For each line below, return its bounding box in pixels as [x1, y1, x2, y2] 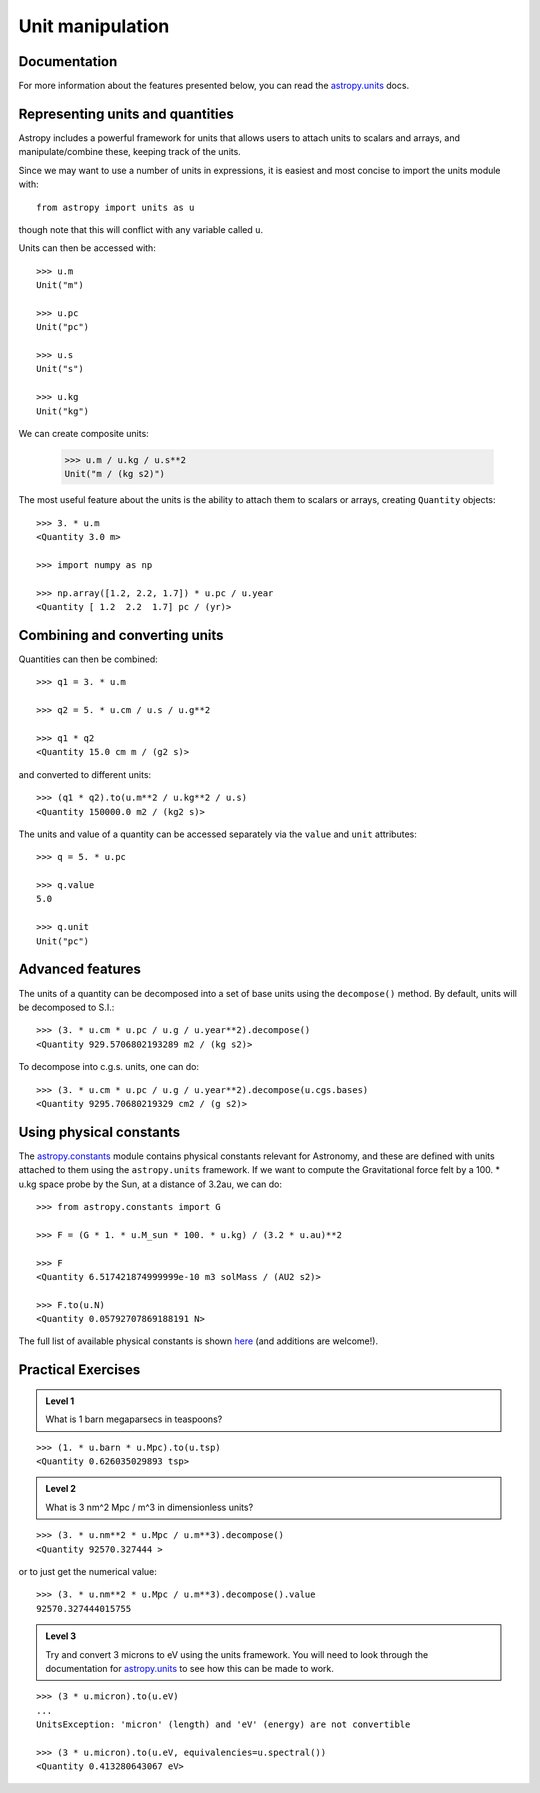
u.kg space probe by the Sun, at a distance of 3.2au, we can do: [18, 1178, 282, 1190]
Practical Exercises [18, 1361, 141, 1379]
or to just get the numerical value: [18, 1566, 157, 1578]
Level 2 [45, 1483, 77, 1495]
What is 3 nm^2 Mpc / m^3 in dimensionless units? [45, 1501, 254, 1513]
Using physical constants [18, 1123, 181, 1140]
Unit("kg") [36, 405, 90, 417]
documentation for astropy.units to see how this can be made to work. [45, 1662, 335, 1674]
